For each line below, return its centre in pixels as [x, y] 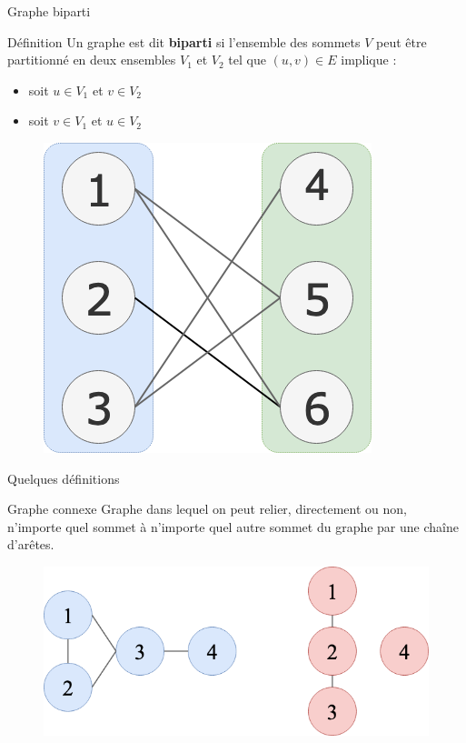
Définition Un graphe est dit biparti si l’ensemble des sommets [184, 41]
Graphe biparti [49, 11]
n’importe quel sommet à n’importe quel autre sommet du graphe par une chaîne [233, 526]
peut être [401, 41]
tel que [247, 60]
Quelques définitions [64, 478]
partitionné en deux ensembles [92, 60]
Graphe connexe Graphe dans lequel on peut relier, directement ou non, [207, 509]
